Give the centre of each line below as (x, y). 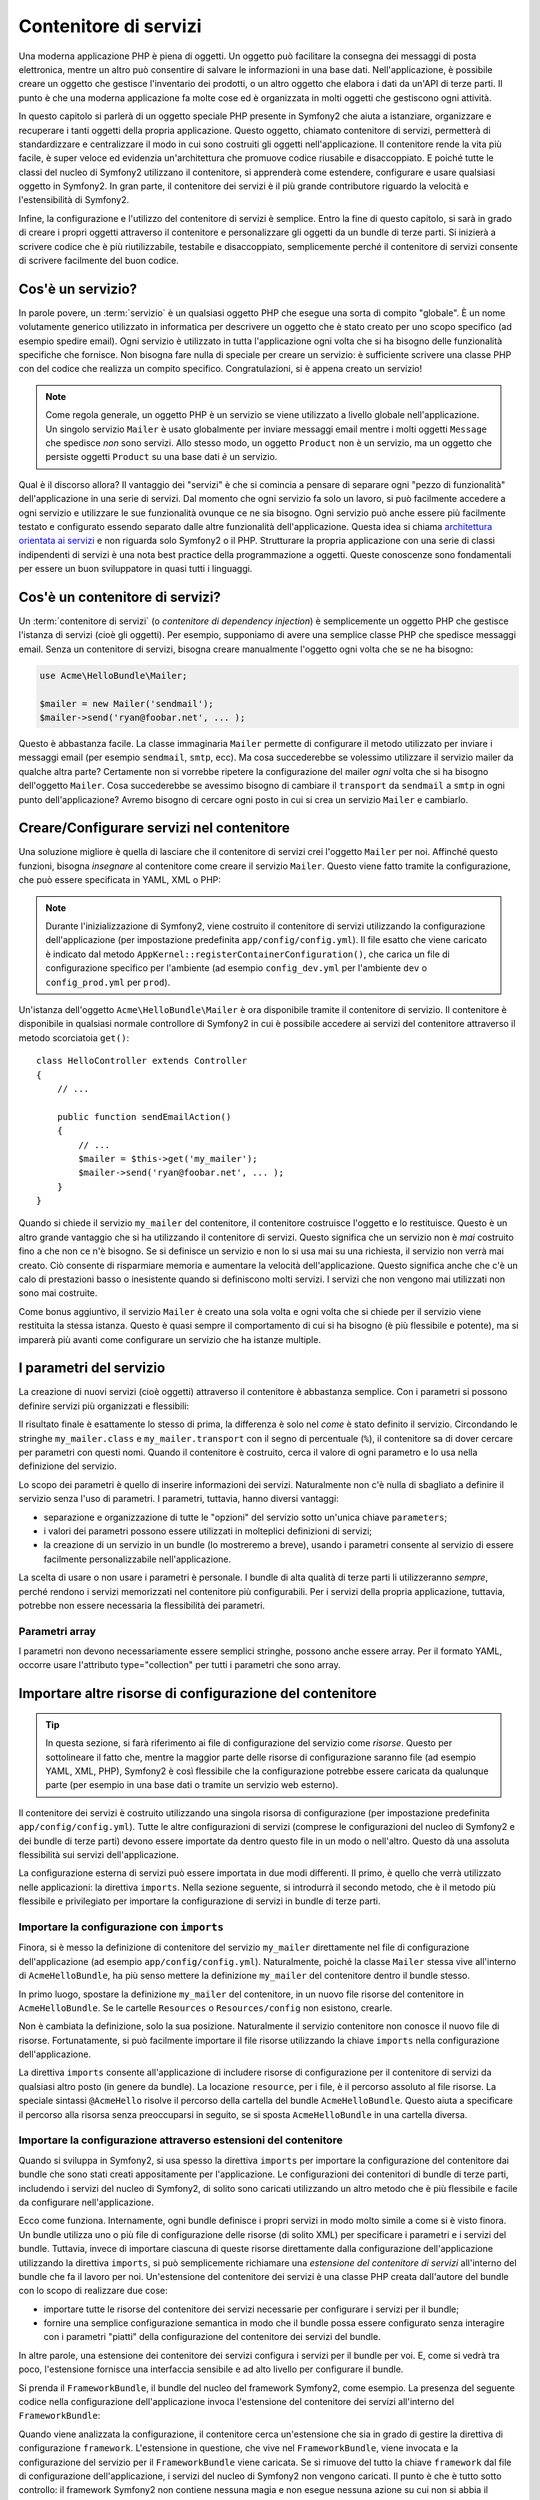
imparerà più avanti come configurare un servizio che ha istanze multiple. (170, 1339)
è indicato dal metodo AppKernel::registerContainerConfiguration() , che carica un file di (247, 954)
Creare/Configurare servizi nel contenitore (154, 828)
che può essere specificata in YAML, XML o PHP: (120, 880)
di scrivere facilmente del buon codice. (98, 261)
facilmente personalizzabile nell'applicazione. (137, 1559)
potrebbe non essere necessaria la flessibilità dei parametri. (141, 1605)
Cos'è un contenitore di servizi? (120, 596)
